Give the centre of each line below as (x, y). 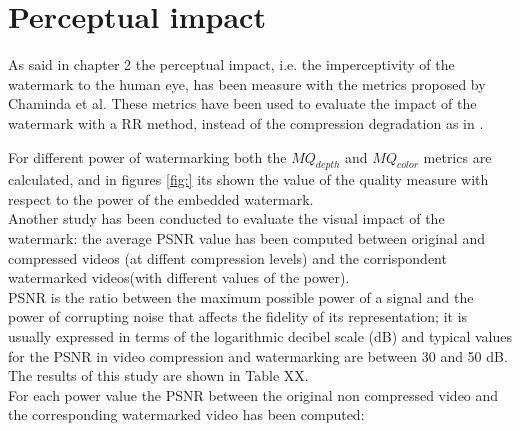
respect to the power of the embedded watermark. (161, 198)
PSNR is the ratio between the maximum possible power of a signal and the (241, 296)
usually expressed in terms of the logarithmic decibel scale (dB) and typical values (260, 336)
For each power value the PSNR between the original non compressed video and (253, 394)
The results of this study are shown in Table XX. (158, 375)
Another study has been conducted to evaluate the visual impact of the (226, 218)
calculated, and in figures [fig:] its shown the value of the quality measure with (248, 179)
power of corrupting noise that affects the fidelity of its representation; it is (238, 316)
